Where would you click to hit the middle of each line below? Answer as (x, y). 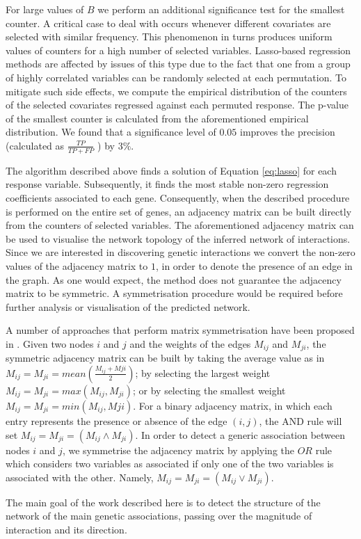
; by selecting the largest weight (203, 372)
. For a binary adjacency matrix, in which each (233, 405)
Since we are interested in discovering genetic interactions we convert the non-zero (180, 252)
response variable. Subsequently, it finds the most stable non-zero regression (167, 184)
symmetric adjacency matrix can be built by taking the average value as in (165, 358)
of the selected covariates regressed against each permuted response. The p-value (177, 105)
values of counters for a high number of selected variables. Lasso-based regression (178, 50)
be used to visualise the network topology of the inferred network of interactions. (178, 238)
